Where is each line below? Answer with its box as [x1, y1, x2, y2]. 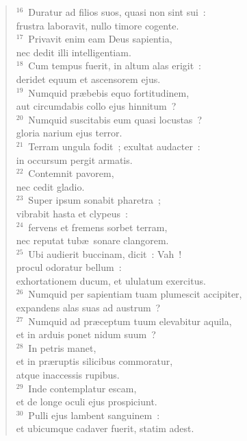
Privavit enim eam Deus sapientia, [28, 32, 172, 46]
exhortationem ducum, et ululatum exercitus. [16, 273, 206, 287]
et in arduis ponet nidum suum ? [16, 327, 156, 342]
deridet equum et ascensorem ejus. [16, 71, 161, 86]
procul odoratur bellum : [16, 260, 122, 274]
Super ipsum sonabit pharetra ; [28, 193, 161, 207]
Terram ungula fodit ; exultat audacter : [28, 139, 200, 153]
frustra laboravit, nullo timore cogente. [16, 18, 179, 32]
